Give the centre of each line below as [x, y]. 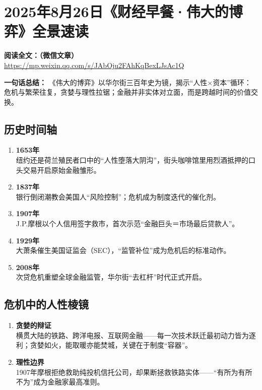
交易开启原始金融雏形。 [62, 170]
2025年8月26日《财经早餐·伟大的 [116, 11]
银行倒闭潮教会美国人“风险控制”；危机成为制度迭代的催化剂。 [118, 196]
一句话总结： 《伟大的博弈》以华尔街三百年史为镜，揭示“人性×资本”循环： [128, 82]
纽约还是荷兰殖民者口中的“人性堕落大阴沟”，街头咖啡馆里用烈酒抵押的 [132, 160]
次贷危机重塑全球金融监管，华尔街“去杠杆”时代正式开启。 [111, 277]
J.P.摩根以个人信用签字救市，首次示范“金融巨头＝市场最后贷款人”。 [127, 223]
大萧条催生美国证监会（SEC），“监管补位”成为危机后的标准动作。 [123, 250]
